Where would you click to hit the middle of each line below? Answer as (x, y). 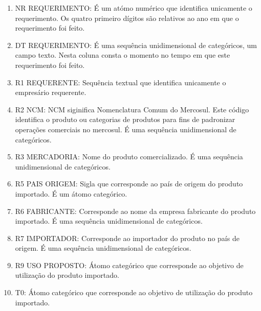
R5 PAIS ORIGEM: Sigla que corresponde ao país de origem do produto (129, 184)
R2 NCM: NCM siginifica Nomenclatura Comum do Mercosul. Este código (132, 109)
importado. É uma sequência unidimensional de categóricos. (109, 221)
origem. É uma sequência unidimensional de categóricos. (103, 248)
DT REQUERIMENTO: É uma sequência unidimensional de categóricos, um (136, 45)
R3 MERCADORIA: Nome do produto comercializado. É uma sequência (129, 157)
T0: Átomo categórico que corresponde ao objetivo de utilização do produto (134, 292)
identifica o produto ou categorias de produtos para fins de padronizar (125, 119)
